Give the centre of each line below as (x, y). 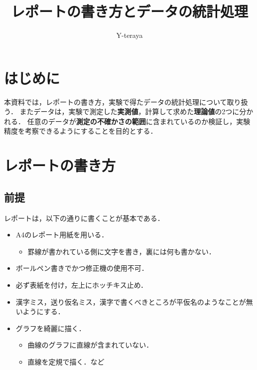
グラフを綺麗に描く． (51, 328)
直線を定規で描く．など (66, 361)
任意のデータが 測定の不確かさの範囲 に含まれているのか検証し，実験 (139, 121)
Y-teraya (129, 35)
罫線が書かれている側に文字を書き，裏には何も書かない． (122, 251)
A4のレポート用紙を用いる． (62, 235)
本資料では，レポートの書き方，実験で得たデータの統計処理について (116, 101)
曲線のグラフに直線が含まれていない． (90, 345)
